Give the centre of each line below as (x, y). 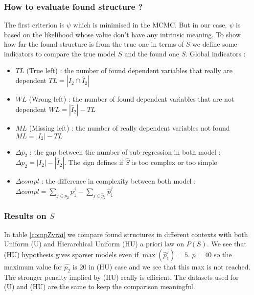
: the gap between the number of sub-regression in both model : (125, 151)
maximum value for (33, 266)
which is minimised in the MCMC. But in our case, (150, 25)
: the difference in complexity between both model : (118, 181)
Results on (25, 216)
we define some (215, 44)
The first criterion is (34, 25)
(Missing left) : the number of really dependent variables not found (129, 128)
